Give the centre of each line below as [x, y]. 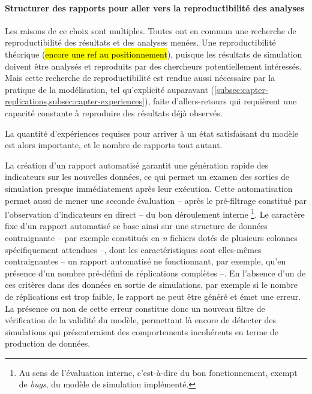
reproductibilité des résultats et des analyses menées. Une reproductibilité [140, 42]
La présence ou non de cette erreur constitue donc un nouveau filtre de [135, 308]
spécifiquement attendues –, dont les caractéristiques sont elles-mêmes [133, 249]
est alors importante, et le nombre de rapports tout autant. [114, 145]
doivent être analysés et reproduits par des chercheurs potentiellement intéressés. [153, 66]
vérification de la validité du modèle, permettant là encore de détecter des [141, 320]
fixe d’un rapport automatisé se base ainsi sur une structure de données [136, 226]
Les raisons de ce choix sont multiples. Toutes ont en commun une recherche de [151, 30]
